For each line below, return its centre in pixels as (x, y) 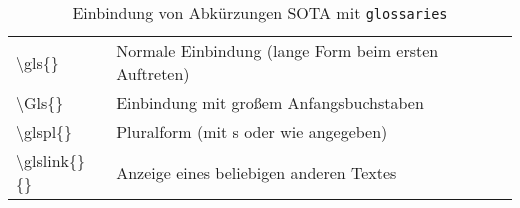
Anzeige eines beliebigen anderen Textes (256, 172)
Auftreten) (153, 73)
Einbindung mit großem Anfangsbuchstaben (270, 102)
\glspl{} (44, 131)
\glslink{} (50, 160)
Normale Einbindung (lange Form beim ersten (277, 50)
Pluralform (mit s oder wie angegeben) (252, 131)
